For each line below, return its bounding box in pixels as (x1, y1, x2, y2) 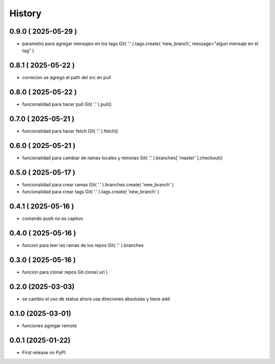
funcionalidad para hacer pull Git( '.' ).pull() (22, 101, 112, 107)
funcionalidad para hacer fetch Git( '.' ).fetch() (22, 128, 118, 134)
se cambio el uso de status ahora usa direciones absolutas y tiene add (22, 296, 170, 302)
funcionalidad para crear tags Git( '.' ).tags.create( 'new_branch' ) (22, 189, 160, 195)
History (9, 8, 42, 19)
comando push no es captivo (22, 215, 84, 222)
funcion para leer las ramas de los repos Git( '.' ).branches (22, 242, 144, 249)
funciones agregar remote (22, 322, 77, 329)
